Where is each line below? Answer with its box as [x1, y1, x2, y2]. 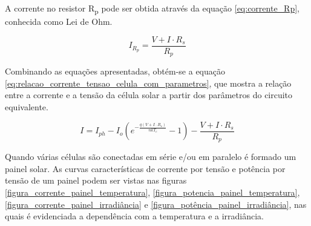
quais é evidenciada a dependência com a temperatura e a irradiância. [5, 210, 264, 222]
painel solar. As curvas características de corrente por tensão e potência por [5, 162, 286, 174]
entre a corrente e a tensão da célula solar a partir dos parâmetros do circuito [5, 88, 293, 101]
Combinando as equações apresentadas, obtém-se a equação [5, 65, 225, 78]
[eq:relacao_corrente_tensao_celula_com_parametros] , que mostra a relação [5, 76, 292, 89]
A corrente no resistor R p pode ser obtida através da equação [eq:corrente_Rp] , [5, 2, 300, 16]
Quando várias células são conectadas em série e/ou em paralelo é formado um [5, 150, 296, 163]
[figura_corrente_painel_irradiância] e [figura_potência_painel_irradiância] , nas [5, 198, 307, 210]
